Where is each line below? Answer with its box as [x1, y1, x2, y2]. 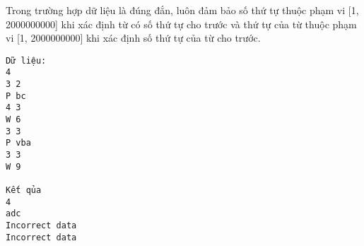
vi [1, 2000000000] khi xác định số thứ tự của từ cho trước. [6, 30, 261, 45]
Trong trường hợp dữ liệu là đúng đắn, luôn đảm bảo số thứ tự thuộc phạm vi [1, [6, 3, 359, 17]
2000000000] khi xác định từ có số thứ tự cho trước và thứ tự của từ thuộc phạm [6, 16, 357, 31]
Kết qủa [6, 185, 42, 195]
